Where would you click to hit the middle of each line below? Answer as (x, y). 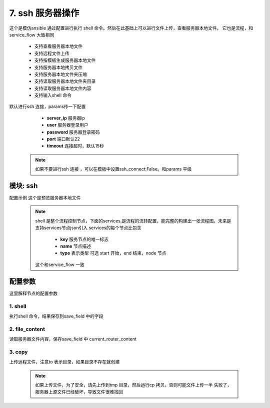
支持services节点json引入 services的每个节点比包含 (88, 228)
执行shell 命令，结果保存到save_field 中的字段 (56, 316)
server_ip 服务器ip (66, 118)
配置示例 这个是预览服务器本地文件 (45, 198)
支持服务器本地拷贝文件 (58, 67)
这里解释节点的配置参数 (33, 293)
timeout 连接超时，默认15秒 (75, 146)
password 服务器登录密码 (73, 132)
